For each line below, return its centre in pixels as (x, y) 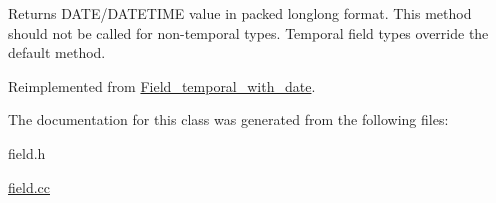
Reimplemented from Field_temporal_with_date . (162, 85)
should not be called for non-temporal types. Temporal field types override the (248, 32)
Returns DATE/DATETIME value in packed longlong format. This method (240, 13)
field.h (27, 152)
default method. (57, 52)
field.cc (29, 186)
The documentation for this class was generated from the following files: (228, 119)
